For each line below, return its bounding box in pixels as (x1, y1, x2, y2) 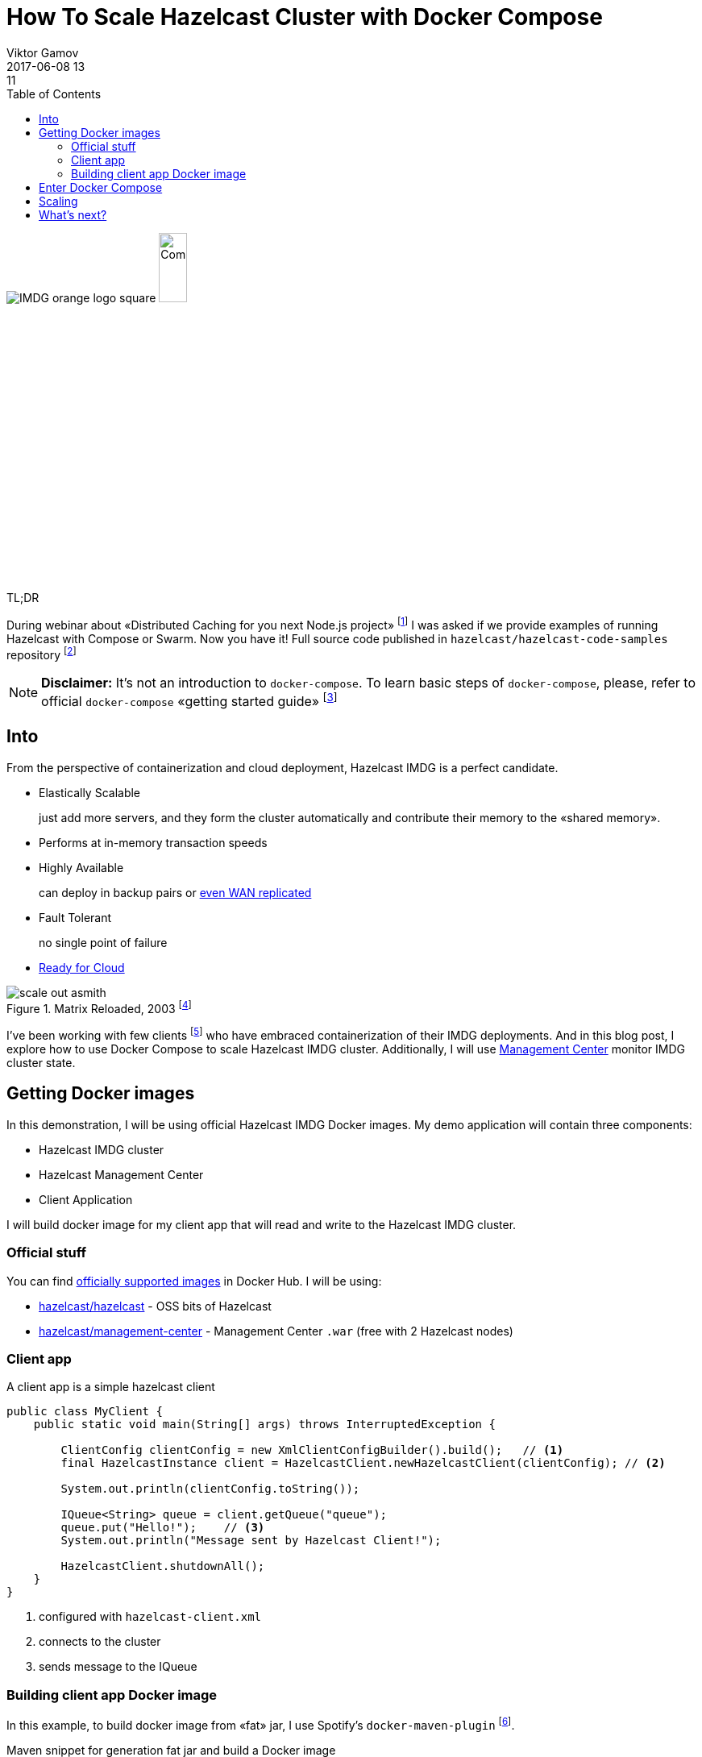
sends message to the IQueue (39, 1659, 197, 1674)
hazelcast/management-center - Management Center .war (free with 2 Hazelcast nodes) (39, 1323, 513, 1338)
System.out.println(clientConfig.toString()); (60, 1482, 360, 1496)
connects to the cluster (39, 1634, 161, 1649)
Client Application (39, 1192, 133, 1207)
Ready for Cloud (39, 960, 125, 974)
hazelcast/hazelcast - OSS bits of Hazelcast (39, 1298, 272, 1313)
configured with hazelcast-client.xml (39, 1610, 262, 1624)
